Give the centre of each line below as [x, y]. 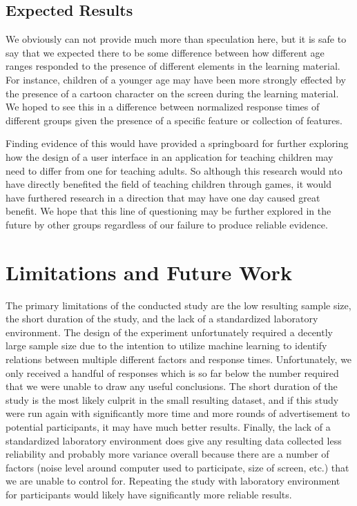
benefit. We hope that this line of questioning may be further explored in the [168, 211]
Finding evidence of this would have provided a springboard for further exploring [177, 143]
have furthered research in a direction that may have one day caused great [163, 197]
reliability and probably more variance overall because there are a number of [167, 454]
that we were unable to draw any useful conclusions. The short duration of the [172, 386]
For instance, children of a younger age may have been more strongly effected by [176, 79]
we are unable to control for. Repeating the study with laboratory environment [173, 481]
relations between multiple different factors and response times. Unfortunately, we [179, 359]
